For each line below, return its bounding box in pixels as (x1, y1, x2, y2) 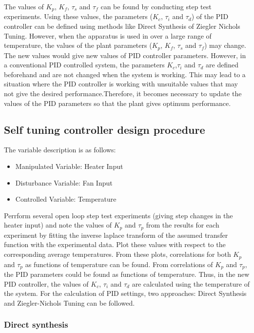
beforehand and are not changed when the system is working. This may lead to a (4, 69, 246, 79)
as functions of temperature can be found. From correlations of (25, 259, 213, 269)
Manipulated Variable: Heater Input (15, 161, 123, 171)
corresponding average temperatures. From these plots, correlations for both (4, 249, 231, 259)
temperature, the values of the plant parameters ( (4, 40, 152, 50)
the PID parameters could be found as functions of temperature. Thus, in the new (4, 269, 250, 279)
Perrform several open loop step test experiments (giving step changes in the (4, 210, 233, 220)
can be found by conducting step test (100, 1, 212, 11)
